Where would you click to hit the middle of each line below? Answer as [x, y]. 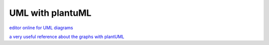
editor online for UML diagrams [41, 28]
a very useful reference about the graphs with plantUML [67, 37]
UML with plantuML [50, 13]
